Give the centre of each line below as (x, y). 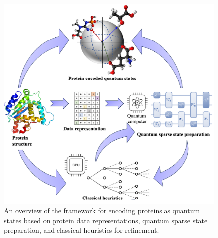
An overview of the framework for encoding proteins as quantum (102, 211)
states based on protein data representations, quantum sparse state (106, 220)
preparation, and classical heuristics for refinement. (82, 230)
